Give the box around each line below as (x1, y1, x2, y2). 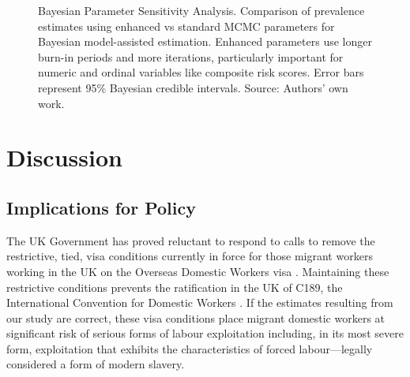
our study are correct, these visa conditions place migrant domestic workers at (6, 309, 386, 326)
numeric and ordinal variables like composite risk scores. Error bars (38, 64, 364, 80)
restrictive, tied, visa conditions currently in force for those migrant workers (6, 248, 373, 264)
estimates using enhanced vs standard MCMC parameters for (38, 17, 335, 34)
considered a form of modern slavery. (6, 356, 185, 372)
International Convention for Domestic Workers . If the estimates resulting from (6, 294, 393, 311)
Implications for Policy (6, 195, 196, 219)
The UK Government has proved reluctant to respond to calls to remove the (6, 232, 375, 248)
